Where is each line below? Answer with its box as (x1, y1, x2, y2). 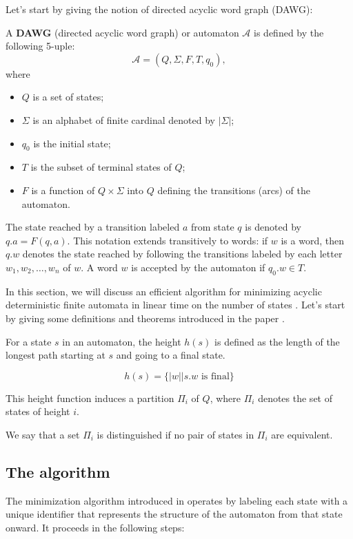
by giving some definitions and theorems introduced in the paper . (6, 310, 285, 325)
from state (190, 220, 234, 234)
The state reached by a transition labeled (6, 220, 180, 234)
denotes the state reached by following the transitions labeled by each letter (22, 246, 343, 261)
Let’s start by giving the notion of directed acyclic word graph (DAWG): (6, 2, 313, 16)
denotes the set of (258, 390, 332, 405)
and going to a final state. (116, 348, 225, 362)
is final (201, 371, 230, 381)
